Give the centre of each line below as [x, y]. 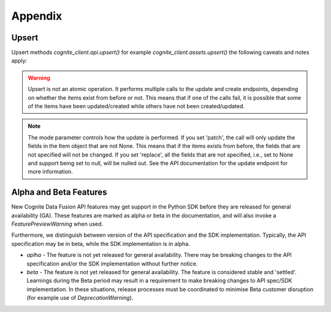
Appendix [37, 16]
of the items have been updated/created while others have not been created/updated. [136, 106]
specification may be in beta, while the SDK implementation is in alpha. [101, 243]
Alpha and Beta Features [59, 192]
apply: [19, 61]
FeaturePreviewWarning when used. [57, 224]
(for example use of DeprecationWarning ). [80, 298]
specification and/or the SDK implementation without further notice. [112, 264]
